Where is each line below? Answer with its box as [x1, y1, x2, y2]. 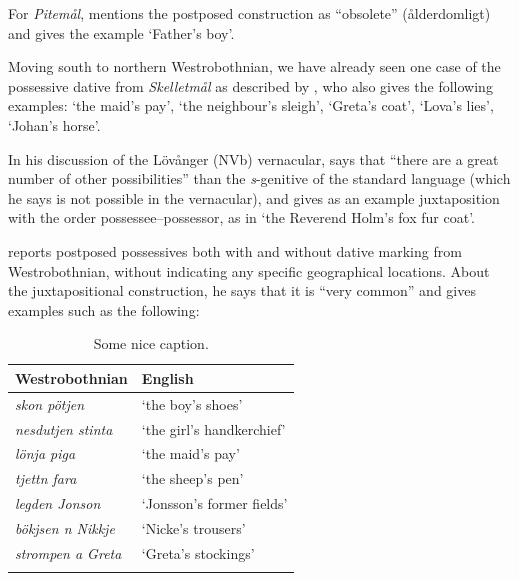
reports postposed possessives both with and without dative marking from [8, 240, 462, 261]
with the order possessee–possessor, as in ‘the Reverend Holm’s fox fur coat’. [8, 207, 475, 228]
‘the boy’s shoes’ [141, 393, 243, 414]
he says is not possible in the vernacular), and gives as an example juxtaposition [8, 187, 500, 208]
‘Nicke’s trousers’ [141, 517, 246, 538]
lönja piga [15, 443, 76, 464]
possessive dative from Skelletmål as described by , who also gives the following [8, 75, 493, 96]
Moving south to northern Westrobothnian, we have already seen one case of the [8, 56, 501, 77]
